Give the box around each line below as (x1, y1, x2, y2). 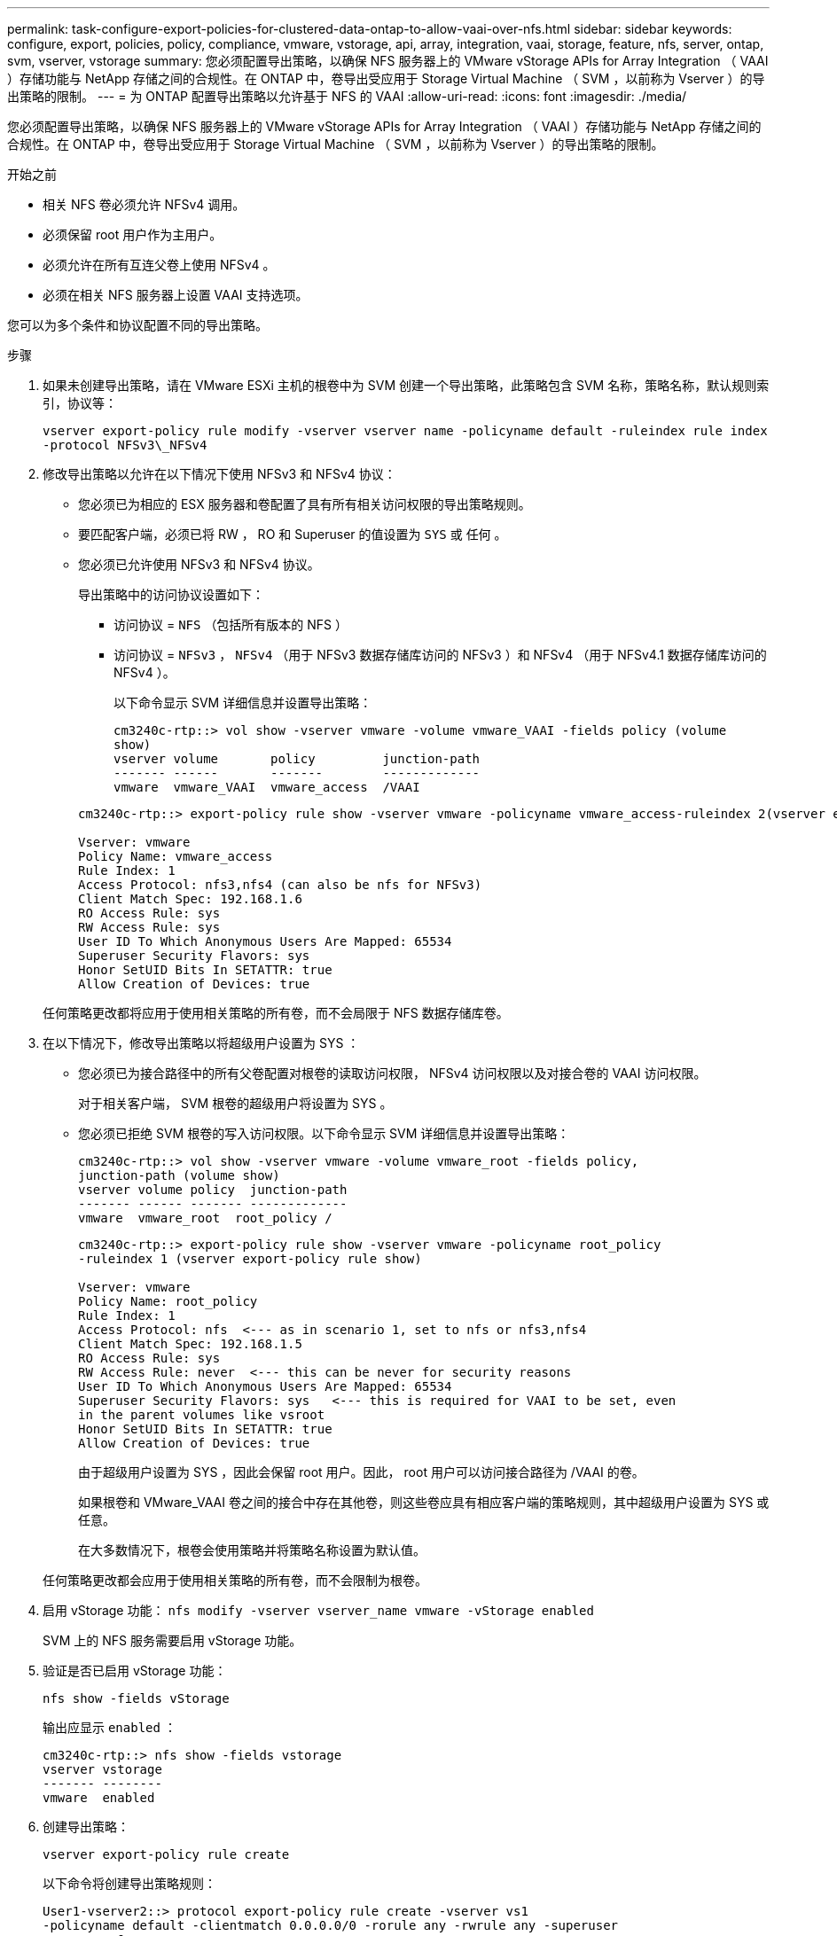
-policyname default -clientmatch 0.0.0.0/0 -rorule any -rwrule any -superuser (43, 1918, 619, 1932)
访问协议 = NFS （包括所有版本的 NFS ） (113, 617, 348, 632)
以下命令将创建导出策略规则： (43, 1876, 216, 1891)
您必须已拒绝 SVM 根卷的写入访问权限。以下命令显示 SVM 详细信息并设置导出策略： (78, 1126, 570, 1141)
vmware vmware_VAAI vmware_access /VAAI (113, 780, 420, 794)
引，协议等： (43, 395, 117, 410)
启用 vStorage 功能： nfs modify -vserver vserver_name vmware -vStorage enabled (43, 1603, 594, 1618)
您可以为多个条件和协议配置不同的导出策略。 (7, 317, 268, 332)
